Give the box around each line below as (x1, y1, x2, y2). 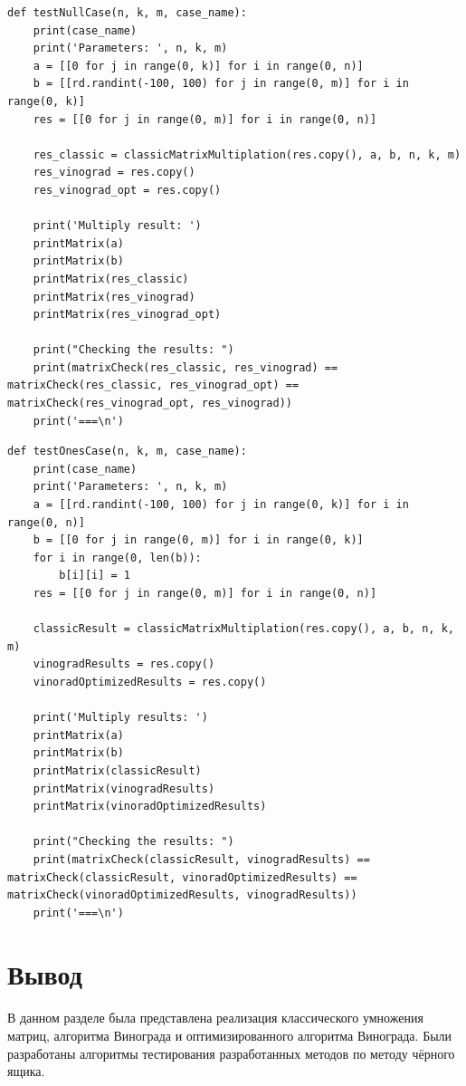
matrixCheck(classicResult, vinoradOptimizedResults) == (7, 870, 357, 884)
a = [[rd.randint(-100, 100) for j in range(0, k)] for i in (33, 498, 409, 512)
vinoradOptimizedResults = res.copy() (33, 675, 267, 688)
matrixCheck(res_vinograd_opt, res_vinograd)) (7, 397, 292, 410)
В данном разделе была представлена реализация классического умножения (7, 1008, 423, 1027)
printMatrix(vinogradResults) (33, 782, 215, 795)
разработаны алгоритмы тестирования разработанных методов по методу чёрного (7, 1043, 455, 1062)
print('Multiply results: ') (33, 711, 208, 725)
